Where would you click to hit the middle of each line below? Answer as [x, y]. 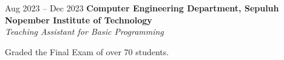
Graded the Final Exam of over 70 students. [87, 51]
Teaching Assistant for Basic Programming [84, 31]
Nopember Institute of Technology [79, 19]
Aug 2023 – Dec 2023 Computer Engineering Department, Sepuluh [142, 8]
